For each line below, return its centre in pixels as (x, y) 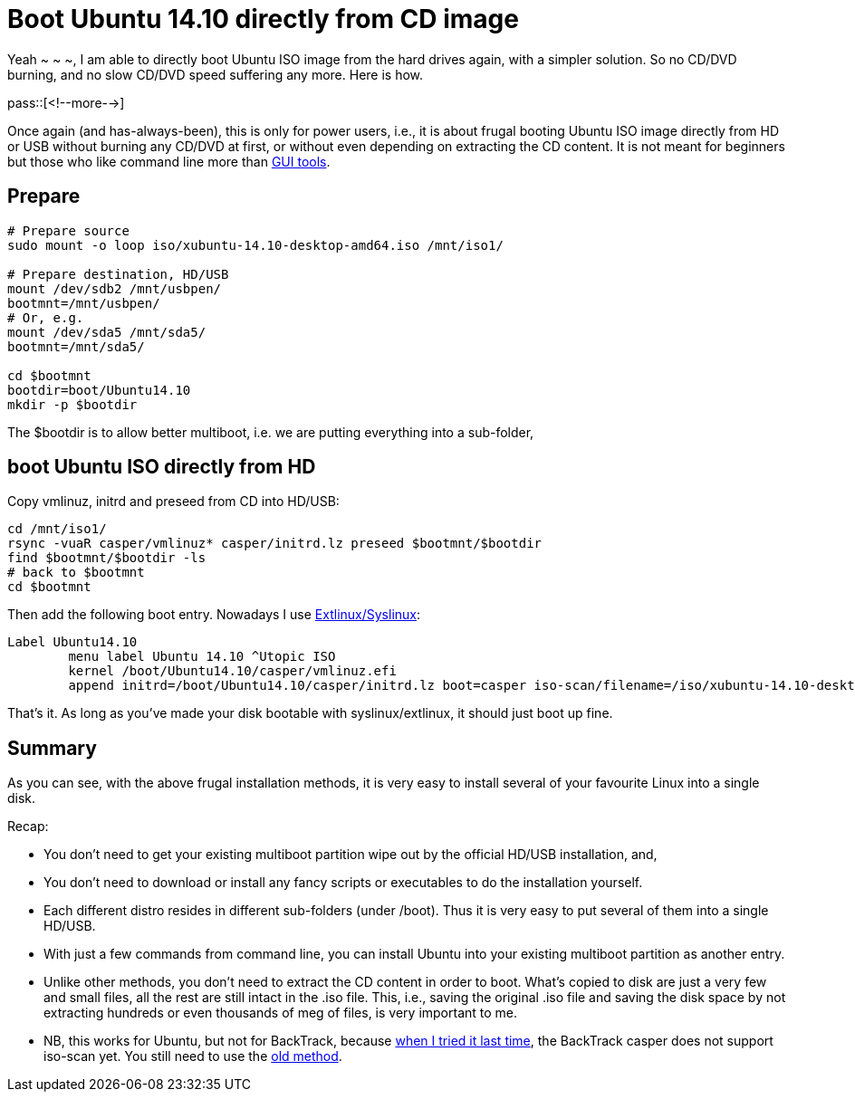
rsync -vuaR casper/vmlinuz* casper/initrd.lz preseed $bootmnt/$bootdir (275, 544)
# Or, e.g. (46, 317)
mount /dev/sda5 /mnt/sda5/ (107, 332)
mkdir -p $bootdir (72, 404)
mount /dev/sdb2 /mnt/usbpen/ (115, 288)
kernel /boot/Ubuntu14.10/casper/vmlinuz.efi (232, 671)
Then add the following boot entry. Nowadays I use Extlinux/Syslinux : (214, 615)
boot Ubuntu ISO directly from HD (162, 467)
